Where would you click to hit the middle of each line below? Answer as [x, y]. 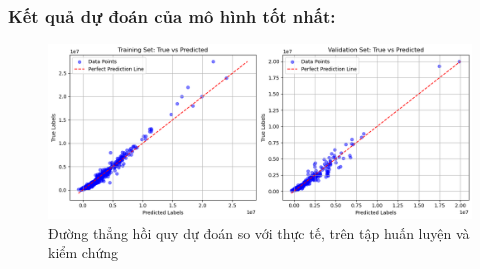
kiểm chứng [83, 252]
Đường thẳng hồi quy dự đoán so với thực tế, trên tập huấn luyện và [259, 232]
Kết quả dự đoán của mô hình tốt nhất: [172, 15]
